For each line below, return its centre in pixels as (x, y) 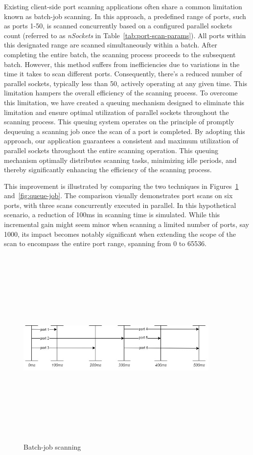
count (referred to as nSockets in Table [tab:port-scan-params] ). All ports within (125, 35)
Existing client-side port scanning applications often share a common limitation (123, 6)
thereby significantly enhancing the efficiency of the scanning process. (108, 170)
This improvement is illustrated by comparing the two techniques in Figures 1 (121, 186)
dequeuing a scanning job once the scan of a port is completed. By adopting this (125, 131)
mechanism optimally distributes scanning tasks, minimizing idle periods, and (120, 160)
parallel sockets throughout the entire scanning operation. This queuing (111, 150)
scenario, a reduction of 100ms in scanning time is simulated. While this (112, 215)
